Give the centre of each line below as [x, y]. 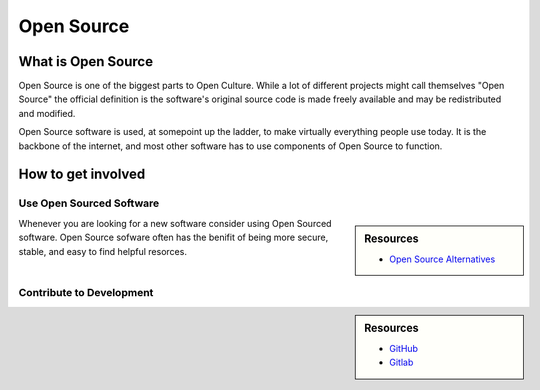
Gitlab [401, 362]
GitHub [404, 349]
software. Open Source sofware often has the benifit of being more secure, [173, 237]
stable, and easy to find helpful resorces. [102, 251]
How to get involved [82, 174]
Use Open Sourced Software [89, 203]
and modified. [47, 113]
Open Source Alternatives [442, 259]
